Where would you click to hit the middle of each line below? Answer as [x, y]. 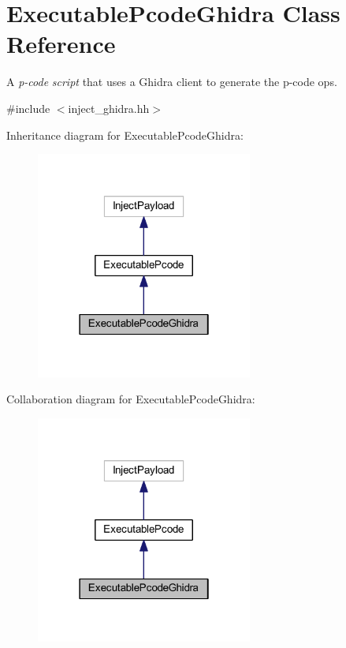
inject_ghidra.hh [109, 108]
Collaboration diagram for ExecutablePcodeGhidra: [131, 399]
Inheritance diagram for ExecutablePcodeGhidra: [125, 135]
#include [28, 108]
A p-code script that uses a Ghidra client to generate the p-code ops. [172, 82]
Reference [61, 44]
